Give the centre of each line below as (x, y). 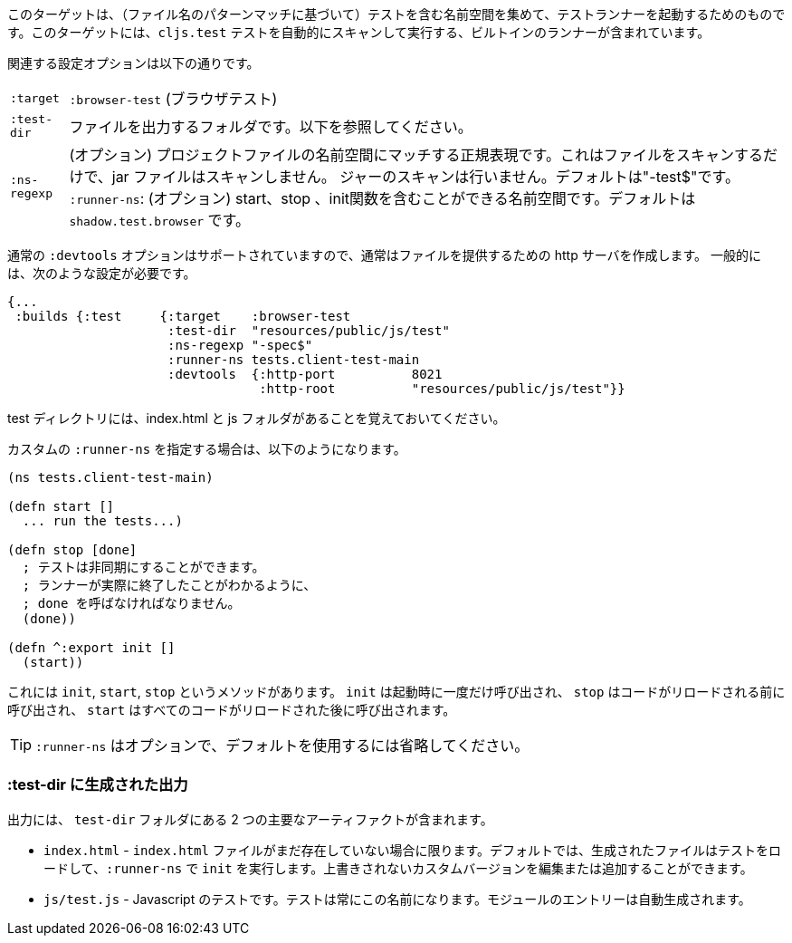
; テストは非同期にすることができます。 (143, 567)
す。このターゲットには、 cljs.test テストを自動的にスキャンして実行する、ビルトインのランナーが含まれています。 (359, 32)
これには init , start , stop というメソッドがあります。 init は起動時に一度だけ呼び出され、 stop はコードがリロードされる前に (396, 692)
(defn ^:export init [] (91, 648)
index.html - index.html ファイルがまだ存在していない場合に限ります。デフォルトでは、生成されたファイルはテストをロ (413, 850)
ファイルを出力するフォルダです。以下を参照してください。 (271, 127)
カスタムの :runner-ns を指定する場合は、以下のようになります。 (207, 449)
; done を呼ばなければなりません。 (131, 603)
